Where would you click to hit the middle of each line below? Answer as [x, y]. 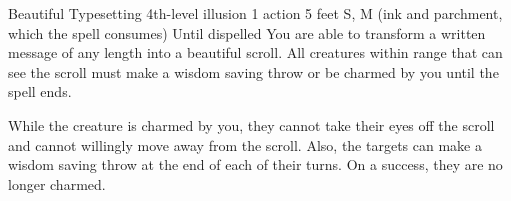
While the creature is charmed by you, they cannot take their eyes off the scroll [251, 124]
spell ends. [40, 91]
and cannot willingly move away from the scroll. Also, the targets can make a [245, 144]
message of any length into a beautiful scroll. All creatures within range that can [255, 52]
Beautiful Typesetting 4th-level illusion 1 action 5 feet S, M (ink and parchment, [255, 13]
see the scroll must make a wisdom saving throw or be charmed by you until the [253, 71]
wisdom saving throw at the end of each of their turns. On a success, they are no [255, 164]
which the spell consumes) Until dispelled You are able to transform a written [247, 32]
